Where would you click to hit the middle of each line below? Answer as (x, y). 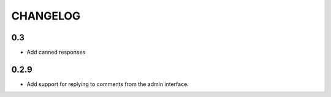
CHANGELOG (46, 16)
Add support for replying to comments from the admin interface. (108, 84)
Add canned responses (56, 52)
